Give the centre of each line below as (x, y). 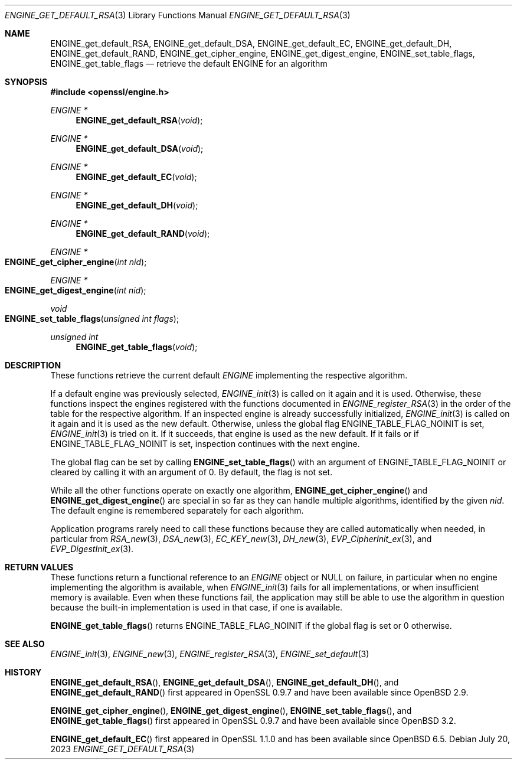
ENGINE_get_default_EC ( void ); (136, 177)
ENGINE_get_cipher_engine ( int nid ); (76, 262)
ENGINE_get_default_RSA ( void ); (139, 120)
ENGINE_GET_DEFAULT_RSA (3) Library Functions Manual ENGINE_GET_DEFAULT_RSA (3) (178, 15)
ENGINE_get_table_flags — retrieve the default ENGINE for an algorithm (189, 63)
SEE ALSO (25, 644)
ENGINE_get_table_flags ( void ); (137, 347)
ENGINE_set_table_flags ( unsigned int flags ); (92, 319)
